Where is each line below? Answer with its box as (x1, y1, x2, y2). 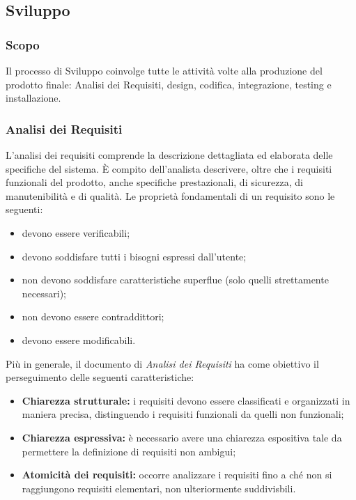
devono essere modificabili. (22, 332, 136, 347)
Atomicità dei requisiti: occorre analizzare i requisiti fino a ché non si (22, 467, 332, 482)
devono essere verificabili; (22, 225, 130, 240)
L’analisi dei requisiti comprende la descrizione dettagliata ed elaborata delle (6, 148, 333, 162)
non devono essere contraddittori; (22, 309, 164, 324)
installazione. (6, 91, 61, 105)
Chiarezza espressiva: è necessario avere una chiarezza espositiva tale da (22, 430, 342, 444)
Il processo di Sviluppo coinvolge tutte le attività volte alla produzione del (6, 63, 323, 77)
